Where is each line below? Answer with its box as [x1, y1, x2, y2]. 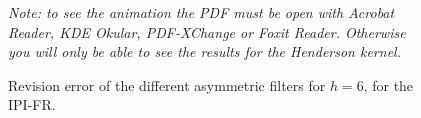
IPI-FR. [8, 94, 56, 115]
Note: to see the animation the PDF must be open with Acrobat [8, 2, 395, 22]
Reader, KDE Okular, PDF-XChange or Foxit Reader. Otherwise [8, 21, 406, 42]
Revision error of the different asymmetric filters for [8, 74, 326, 95]
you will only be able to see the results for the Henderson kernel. [8, 41, 401, 62]
